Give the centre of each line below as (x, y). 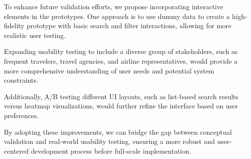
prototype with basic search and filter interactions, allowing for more (129, 26)
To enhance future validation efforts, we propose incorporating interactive (114, 6)
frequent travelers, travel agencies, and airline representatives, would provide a (121, 61)
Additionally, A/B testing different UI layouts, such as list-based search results (121, 96)
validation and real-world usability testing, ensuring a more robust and (109, 141)
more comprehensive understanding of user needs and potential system (109, 70)
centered (16, 150)
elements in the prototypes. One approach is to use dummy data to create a (117, 16)
